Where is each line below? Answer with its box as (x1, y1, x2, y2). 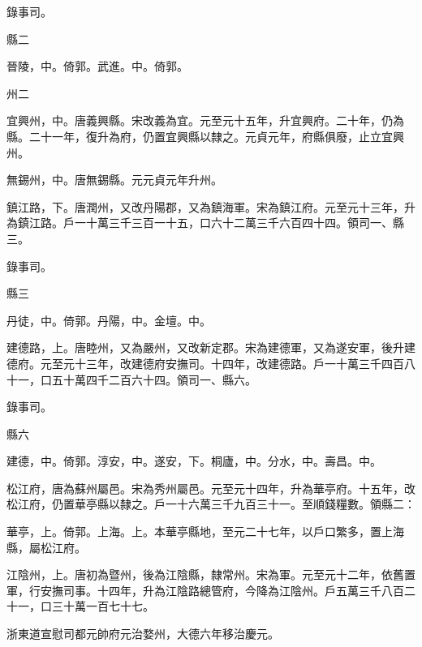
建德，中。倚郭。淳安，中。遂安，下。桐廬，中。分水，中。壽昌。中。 (6, 452, 381, 469)
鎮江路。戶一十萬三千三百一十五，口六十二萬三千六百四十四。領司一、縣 (17, 214, 404, 231)
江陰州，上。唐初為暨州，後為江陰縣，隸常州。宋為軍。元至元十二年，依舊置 (6, 566, 416, 583)
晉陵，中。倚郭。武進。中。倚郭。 (6, 58, 188, 75)
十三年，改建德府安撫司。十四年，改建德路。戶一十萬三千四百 (74, 354, 404, 371)
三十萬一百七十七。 (51, 598, 154, 615)
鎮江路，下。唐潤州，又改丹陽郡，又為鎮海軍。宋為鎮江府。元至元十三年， (6, 198, 404, 215)
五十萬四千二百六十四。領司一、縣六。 (51, 371, 256, 388)
